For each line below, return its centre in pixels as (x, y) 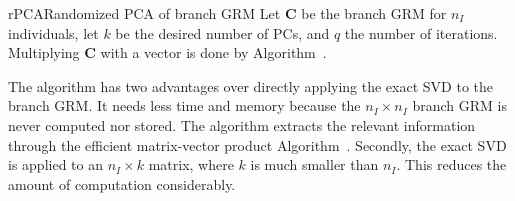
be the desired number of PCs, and (222, 32)
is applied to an (55, 164)
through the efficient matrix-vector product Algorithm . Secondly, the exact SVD (257, 144)
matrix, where (191, 164)
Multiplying (44, 52)
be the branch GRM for (374, 13)
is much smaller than (314, 164)
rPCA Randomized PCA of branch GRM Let (144, 13)
